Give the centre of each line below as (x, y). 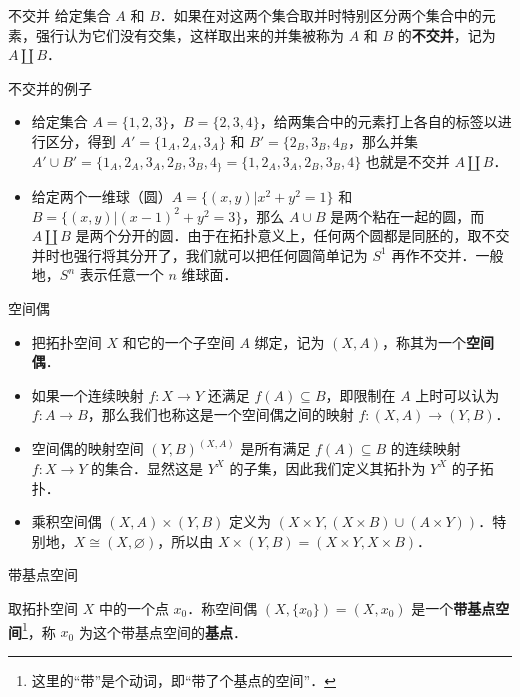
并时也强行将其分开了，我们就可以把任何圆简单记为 (199, 254)
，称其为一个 (424, 341)
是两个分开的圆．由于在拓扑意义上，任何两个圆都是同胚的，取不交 (292, 235)
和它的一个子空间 (178, 341)
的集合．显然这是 (147, 467)
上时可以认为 (457, 394)
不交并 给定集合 (59, 15)
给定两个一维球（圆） (101, 196)
